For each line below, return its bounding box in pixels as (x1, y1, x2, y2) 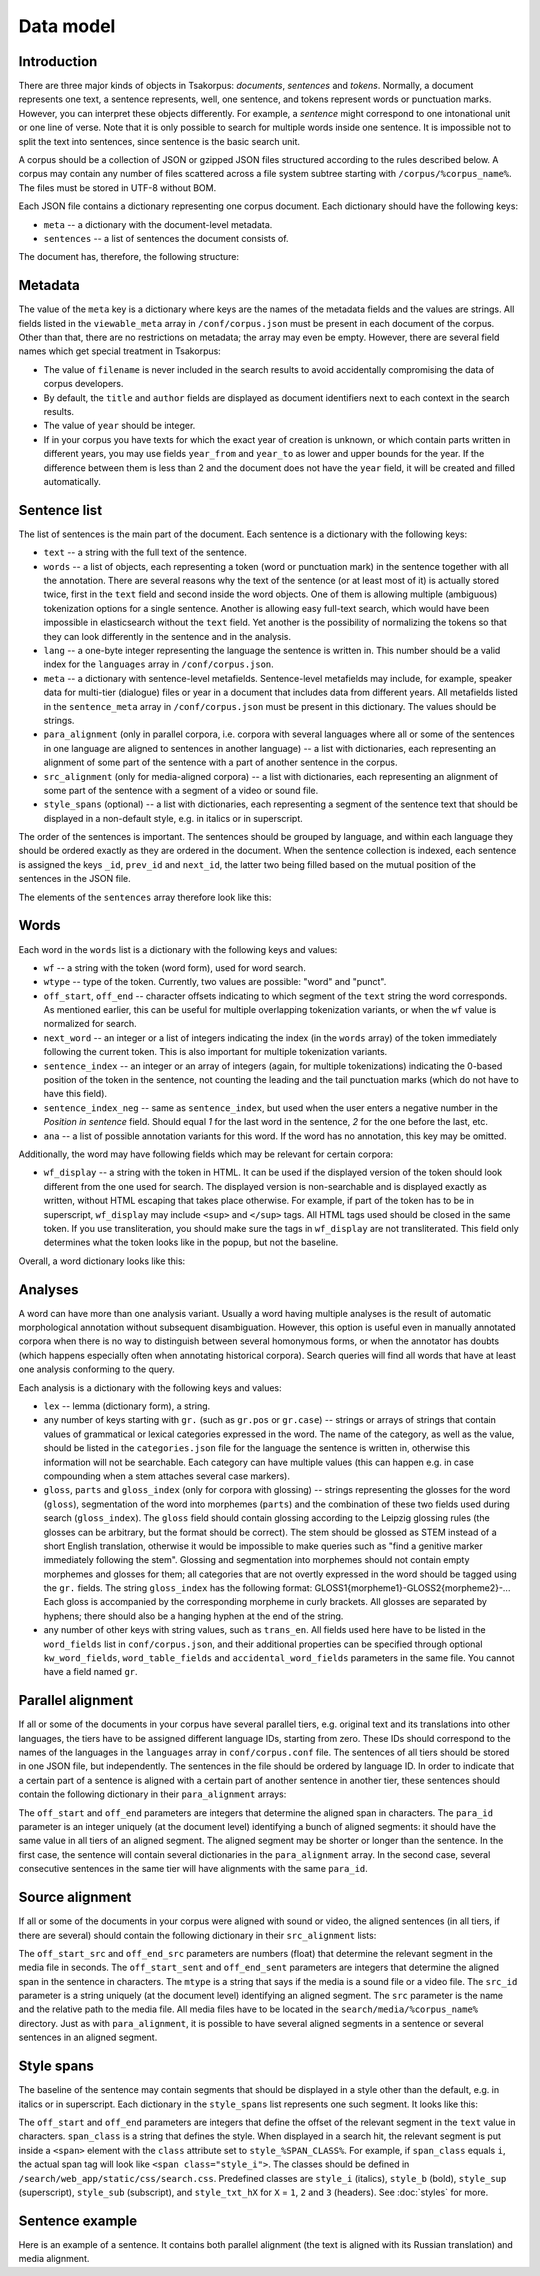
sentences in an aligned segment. (18, 2031, 158, 2044)
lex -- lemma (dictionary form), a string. (43, 1400, 211, 1412)
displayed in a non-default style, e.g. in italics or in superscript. (43, 812, 304, 824)
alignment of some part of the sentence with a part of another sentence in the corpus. (43, 756, 399, 769)
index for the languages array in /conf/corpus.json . (43, 658, 274, 670)
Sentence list (18, 501, 103, 519)
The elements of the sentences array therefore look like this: (18, 891, 272, 903)
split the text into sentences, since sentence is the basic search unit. (18, 135, 300, 147)
